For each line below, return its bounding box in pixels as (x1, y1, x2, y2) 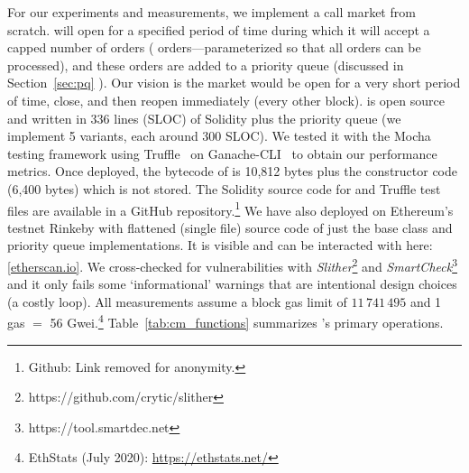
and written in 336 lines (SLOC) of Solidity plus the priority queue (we (7, 108, 401, 127)
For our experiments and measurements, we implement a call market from (7, 3, 416, 21)
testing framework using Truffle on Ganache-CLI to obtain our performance (7, 144, 437, 162)
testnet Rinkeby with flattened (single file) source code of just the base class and (7, 218, 453, 236)
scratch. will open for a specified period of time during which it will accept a (7, 20, 430, 39)
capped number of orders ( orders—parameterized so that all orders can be (7, 38, 421, 57)
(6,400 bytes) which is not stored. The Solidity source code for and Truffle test (7, 179, 441, 198)
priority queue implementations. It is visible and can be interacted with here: (7, 236, 433, 255)
